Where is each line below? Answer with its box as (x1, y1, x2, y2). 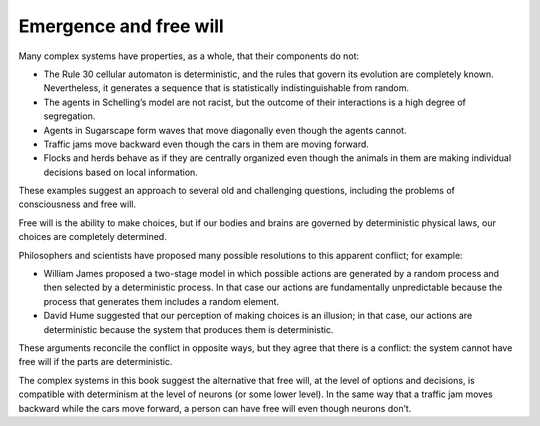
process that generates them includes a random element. (43, 295, 280, 307)
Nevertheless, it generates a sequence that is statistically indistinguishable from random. (43, 82, 410, 94)
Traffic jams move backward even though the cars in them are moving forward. (43, 138, 370, 150)
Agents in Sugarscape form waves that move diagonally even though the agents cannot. (43, 124, 407, 136)
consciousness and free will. (18, 198, 137, 210)
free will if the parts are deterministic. (18, 356, 173, 368)
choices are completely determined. (18, 231, 167, 243)
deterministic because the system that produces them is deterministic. (43, 323, 334, 335)
